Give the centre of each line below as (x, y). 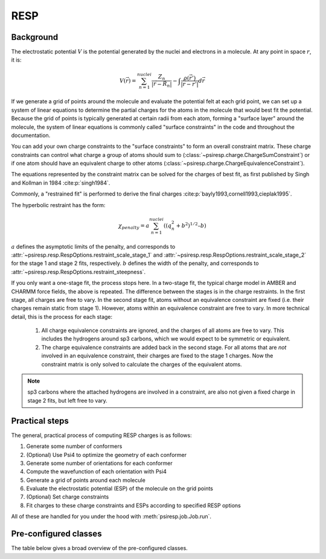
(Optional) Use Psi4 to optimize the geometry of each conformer (107, 455)
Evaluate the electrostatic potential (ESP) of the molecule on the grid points (120, 488)
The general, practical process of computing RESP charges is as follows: (102, 435)
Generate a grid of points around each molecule (86, 480)
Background (35, 37)
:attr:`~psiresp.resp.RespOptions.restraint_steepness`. (78, 272)
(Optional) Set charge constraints (68, 497)
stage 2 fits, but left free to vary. (68, 400)
